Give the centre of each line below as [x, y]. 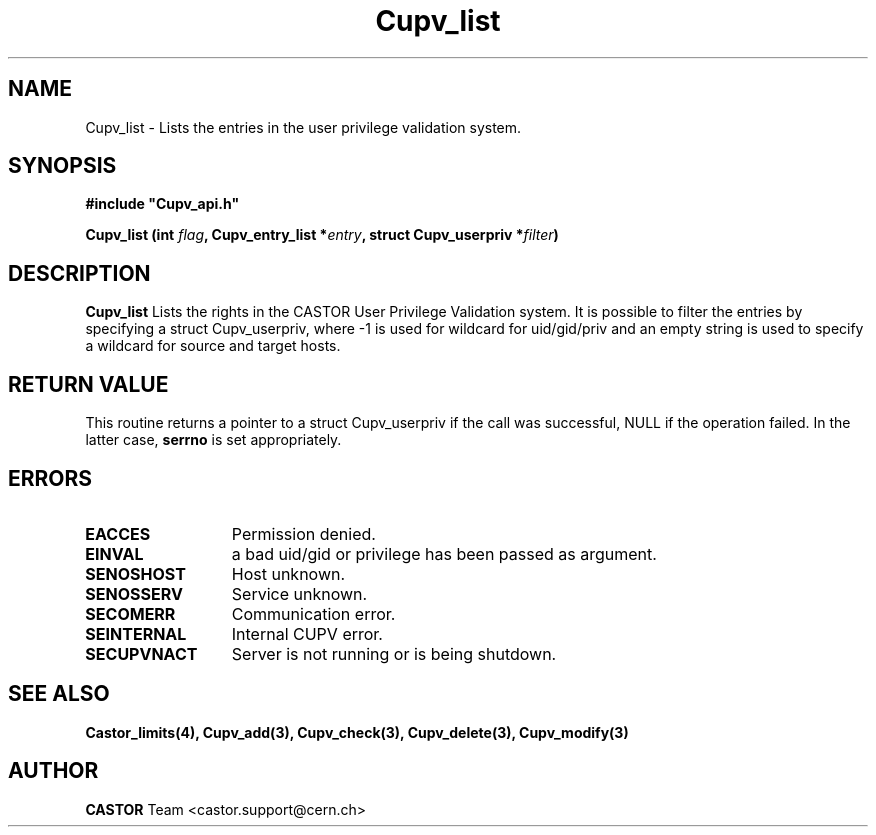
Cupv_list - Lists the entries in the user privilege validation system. [303, 127]
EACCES [118, 533]
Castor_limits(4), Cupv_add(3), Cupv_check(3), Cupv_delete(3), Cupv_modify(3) [357, 732]
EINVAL [114, 553]
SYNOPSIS [62, 166]
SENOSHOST [135, 573]
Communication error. [313, 613]
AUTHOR [53, 771]
